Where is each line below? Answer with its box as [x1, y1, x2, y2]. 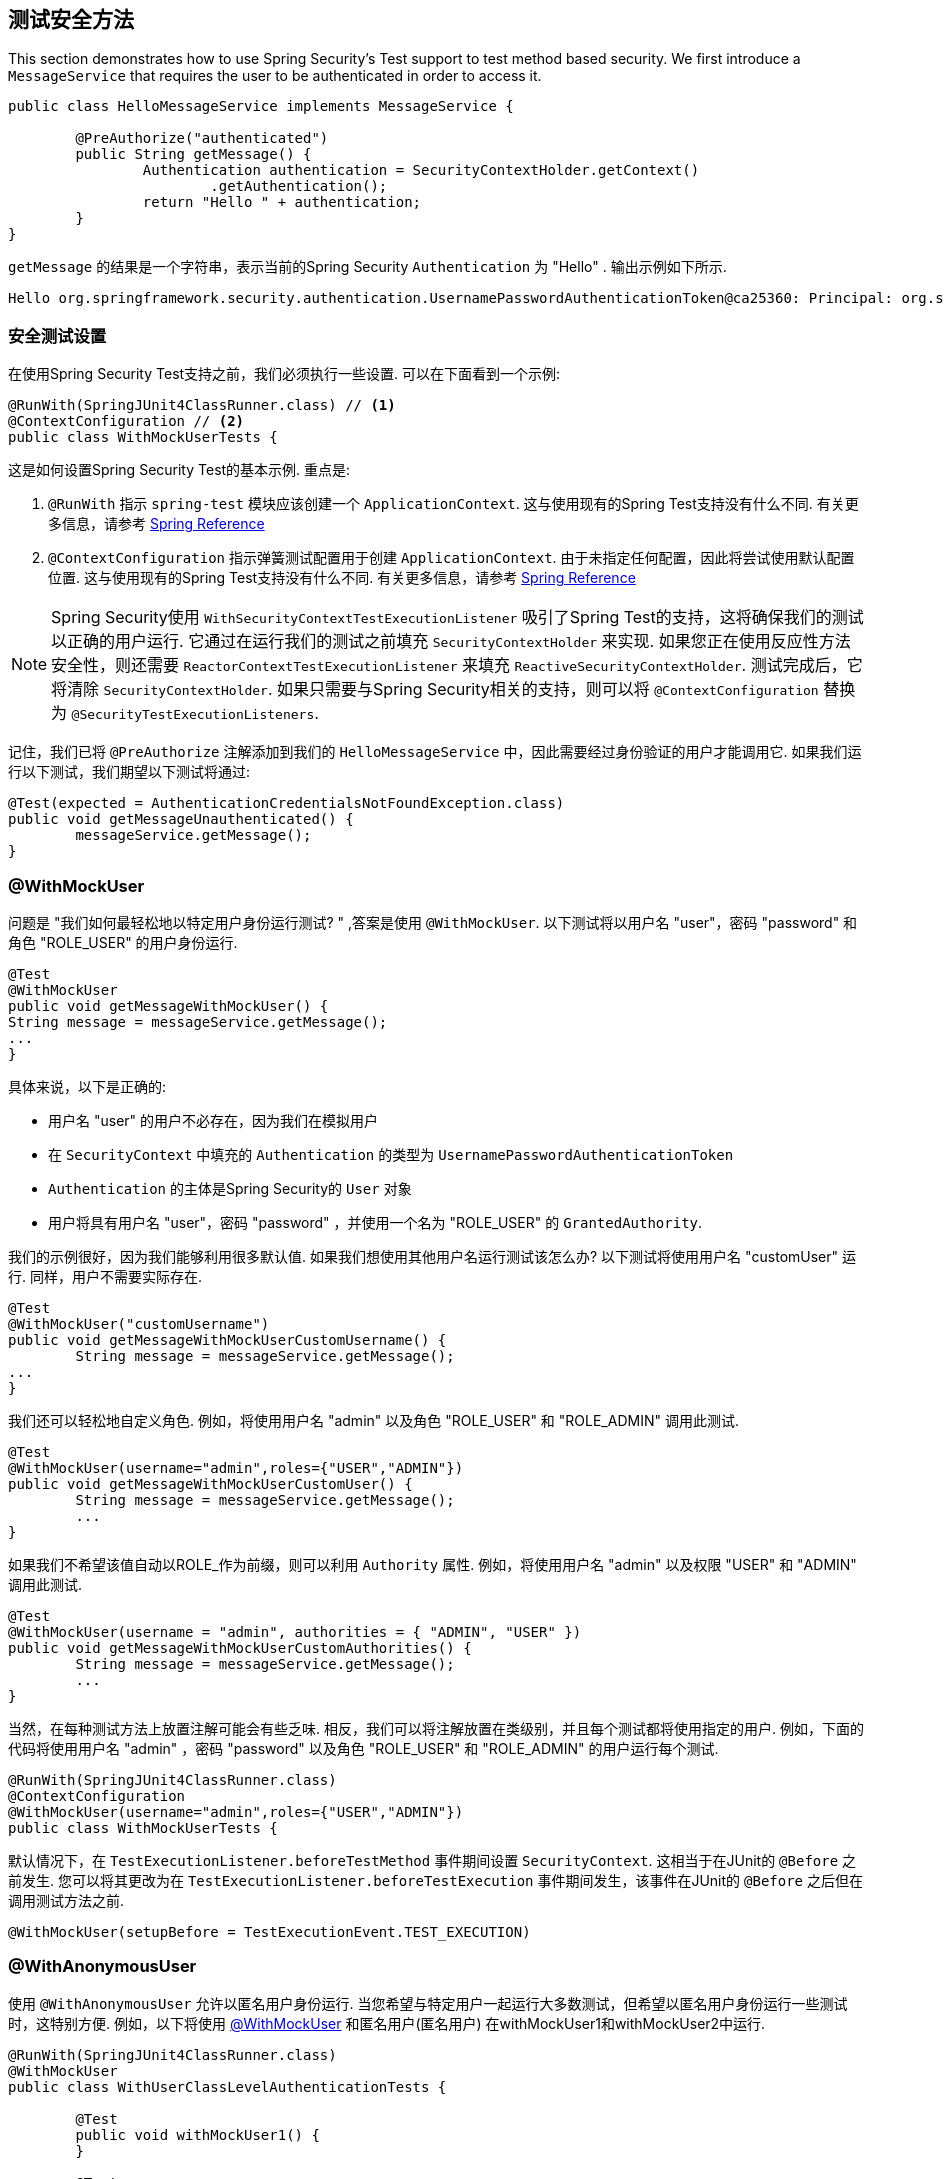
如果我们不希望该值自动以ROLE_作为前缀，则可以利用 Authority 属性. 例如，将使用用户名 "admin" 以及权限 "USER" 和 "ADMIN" [8, 1555, 857, 1573]
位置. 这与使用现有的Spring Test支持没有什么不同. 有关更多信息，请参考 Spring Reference [48, 569, 636, 587]
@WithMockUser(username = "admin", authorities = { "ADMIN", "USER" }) [8, 1623, 582, 1640]
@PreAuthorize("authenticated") [75, 130, 329, 147]
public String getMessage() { [75, 146, 312, 163]
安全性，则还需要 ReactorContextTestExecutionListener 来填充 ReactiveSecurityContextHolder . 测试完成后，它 [51, 655, 863, 676]
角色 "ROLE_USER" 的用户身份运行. [8, 933, 238, 951]
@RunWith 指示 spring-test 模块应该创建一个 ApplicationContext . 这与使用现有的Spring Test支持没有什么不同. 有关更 [48, 495, 859, 513]
